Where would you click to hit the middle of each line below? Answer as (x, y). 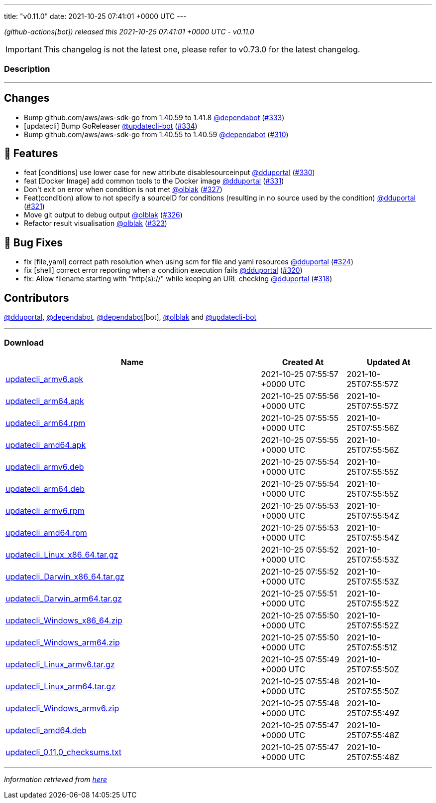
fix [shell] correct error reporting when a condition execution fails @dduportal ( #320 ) (163, 270)
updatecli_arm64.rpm (46, 423)
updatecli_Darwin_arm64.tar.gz (64, 598)
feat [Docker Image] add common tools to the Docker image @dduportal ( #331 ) (154, 181)
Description (27, 69)
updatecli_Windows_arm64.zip (63, 642)
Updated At (388, 362)
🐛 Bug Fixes (34, 242)
